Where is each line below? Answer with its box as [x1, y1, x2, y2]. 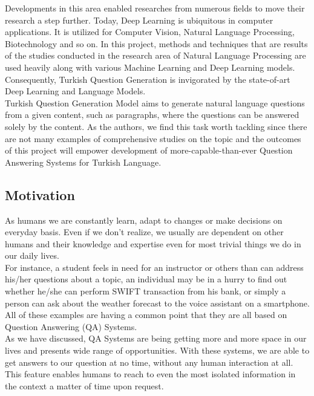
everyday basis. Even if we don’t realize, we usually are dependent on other [5, 226, 284, 238]
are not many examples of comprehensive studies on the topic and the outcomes [5, 132, 301, 144]
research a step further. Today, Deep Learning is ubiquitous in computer [5, 13, 273, 26]
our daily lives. [5, 249, 59, 262]
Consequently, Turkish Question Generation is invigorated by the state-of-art [5, 73, 290, 85]
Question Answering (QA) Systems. [5, 320, 137, 333]
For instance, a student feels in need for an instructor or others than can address [5, 261, 304, 273]
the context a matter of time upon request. [5, 379, 164, 392]
